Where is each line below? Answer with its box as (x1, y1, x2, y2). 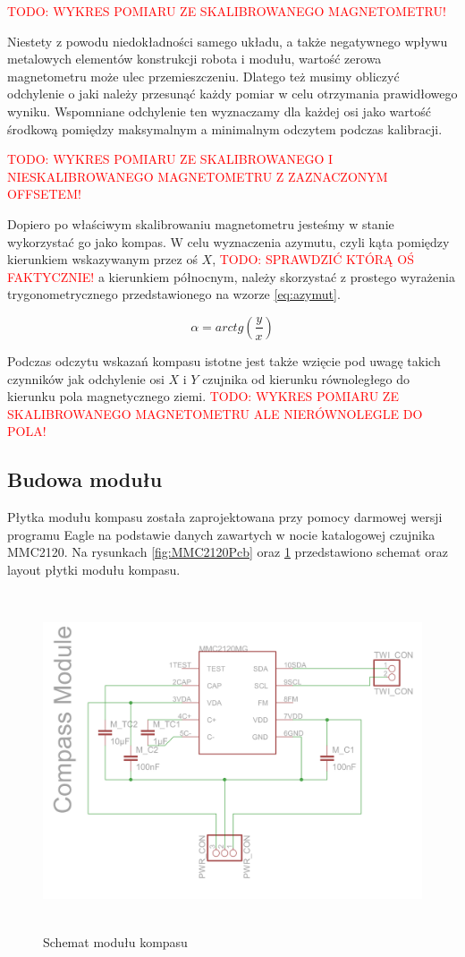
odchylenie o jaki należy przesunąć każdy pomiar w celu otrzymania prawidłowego (7, 84, 458, 103)
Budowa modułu (7, 466, 163, 493)
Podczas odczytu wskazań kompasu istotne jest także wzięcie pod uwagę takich (7, 351, 441, 370)
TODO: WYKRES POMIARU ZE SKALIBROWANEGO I (7, 150, 334, 168)
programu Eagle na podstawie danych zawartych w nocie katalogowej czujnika (7, 525, 435, 543)
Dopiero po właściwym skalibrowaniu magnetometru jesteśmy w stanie (7, 214, 394, 233)
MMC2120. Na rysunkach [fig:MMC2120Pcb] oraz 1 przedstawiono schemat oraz (7, 543, 448, 561)
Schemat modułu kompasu (43, 932, 188, 951)
